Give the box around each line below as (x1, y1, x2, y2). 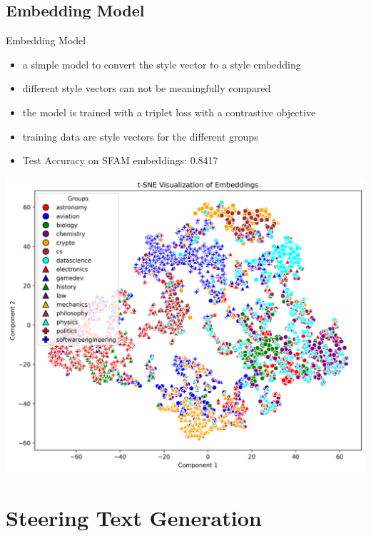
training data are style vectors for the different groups (22, 128, 258, 143)
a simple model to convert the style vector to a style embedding (22, 56, 301, 71)
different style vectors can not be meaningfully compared (22, 81, 271, 96)
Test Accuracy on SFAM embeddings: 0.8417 (22, 153, 218, 168)
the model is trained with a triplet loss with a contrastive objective (22, 104, 316, 119)
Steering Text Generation (6, 502, 262, 532)
